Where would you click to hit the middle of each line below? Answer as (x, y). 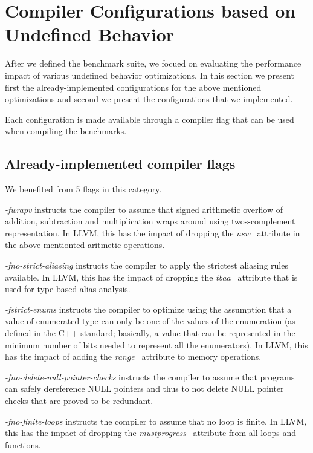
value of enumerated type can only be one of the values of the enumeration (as (150, 321)
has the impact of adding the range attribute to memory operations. (133, 357)
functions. (23, 444)
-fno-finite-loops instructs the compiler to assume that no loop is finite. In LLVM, (156, 421)
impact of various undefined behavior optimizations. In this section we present (150, 75)
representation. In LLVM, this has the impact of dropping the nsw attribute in (153, 233)
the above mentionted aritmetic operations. (85, 245)
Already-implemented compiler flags (120, 164)
